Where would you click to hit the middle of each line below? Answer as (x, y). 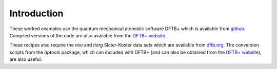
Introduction (36, 13)
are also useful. (26, 59)
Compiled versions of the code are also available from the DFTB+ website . (88, 35)
